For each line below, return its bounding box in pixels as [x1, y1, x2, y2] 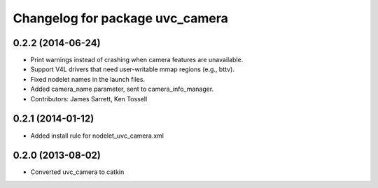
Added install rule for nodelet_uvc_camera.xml [30, 131, 164, 140]
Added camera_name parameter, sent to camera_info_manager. [30, 85, 214, 94]
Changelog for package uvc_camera [13, 10, 229, 26]
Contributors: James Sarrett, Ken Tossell [30, 94, 148, 103]
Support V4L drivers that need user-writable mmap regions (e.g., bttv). [30, 65, 234, 73]
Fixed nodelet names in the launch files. [30, 75, 146, 83]
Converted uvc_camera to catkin [30, 168, 125, 176]
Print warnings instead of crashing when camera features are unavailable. [30, 56, 244, 64]
